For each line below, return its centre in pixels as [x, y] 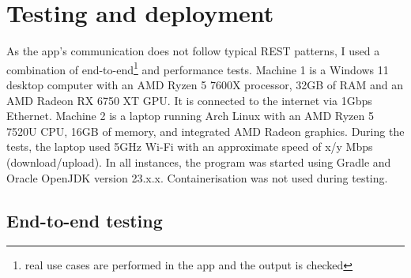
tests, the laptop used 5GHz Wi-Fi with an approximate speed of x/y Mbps [190, 147]
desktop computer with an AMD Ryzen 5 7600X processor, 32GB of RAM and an [205, 84]
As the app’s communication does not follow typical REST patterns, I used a [193, 51]
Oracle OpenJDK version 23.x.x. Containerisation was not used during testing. [197, 177]
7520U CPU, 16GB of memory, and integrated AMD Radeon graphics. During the [205, 131]
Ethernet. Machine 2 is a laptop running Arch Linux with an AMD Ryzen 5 [190, 116]
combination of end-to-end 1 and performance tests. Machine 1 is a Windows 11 [198, 68]
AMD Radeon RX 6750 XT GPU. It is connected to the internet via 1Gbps [189, 100]
